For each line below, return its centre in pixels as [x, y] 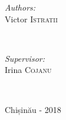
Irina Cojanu [28, 70]
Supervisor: [25, 58]
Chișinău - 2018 [33, 109]
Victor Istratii [31, 19]
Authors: [20, 7]
